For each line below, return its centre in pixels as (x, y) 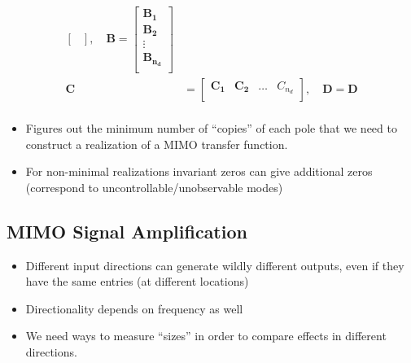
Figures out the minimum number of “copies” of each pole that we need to (211, 128)
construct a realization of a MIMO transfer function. (157, 144)
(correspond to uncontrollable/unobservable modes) (154, 187)
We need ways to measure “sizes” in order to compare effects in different (206, 336)
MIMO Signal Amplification (127, 231)
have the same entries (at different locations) (137, 281)
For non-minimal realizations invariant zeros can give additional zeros (199, 171)
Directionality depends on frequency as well (134, 308)
